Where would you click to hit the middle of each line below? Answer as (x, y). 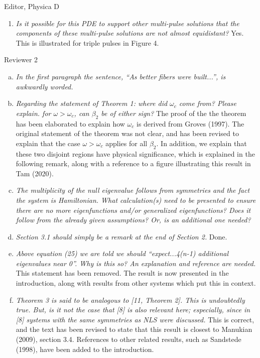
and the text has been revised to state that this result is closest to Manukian (134, 329)
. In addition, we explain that (202, 143)
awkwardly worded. (44, 86)
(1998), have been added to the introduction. (85, 349)
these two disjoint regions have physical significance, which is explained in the (135, 153)
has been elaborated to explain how (70, 123)
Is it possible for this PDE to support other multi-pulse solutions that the (127, 23)
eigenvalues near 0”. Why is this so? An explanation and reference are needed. (136, 263)
